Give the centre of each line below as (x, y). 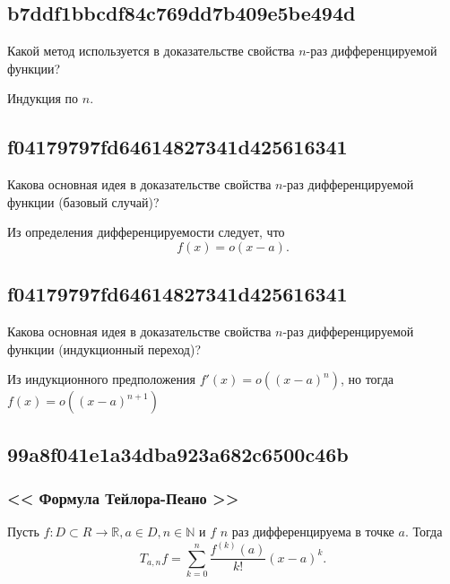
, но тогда (367, 379)
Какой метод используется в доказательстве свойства (151, 51)
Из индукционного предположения (101, 379)
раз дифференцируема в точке (313, 532)
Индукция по (43, 98)
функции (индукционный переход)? (104, 349)
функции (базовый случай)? (83, 201)
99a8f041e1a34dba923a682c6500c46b (178, 453)
